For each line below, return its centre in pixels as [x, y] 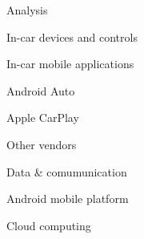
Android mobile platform [68, 198]
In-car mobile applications [70, 64]
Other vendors [42, 144]
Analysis [27, 10]
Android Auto [41, 90]
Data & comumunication [67, 171]
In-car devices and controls [72, 36]
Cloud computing [49, 225]
